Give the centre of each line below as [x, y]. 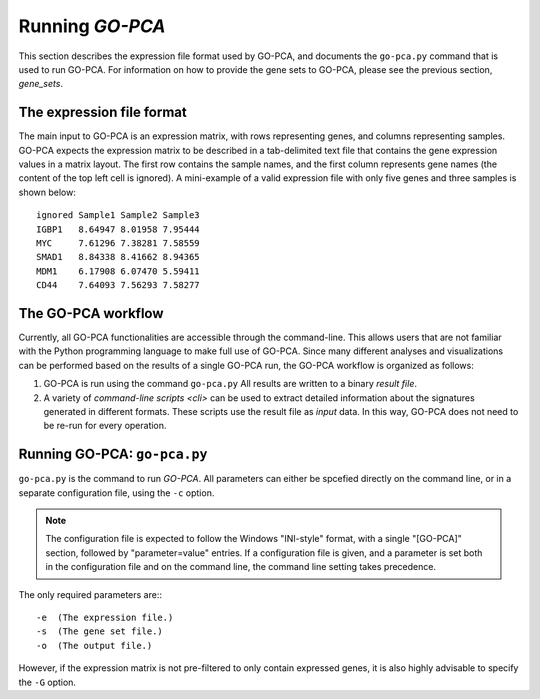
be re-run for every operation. [105, 426]
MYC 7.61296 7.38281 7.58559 [118, 243]
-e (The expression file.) [105, 618]
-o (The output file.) [94, 645]
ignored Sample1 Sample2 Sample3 [118, 215]
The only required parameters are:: [90, 594]
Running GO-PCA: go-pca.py [113, 454]
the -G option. [47, 682]
